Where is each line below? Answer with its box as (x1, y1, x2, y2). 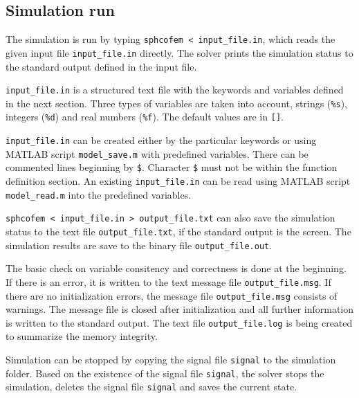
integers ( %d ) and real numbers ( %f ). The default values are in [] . (6, 109, 284, 124)
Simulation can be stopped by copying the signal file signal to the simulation (6, 352, 336, 367)
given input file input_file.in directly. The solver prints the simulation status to (6, 45, 353, 60)
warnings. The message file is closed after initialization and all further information (6, 302, 354, 316)
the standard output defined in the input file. (6, 59, 197, 73)
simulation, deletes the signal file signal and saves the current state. (6, 379, 297, 394)
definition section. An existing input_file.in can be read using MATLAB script (6, 174, 351, 188)
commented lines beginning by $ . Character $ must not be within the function (6, 160, 338, 174)
